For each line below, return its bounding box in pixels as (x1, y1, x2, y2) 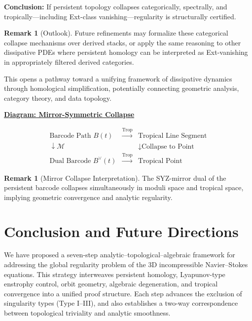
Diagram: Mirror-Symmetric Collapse (4, 109, 135, 120)
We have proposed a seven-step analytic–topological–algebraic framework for (4, 249, 235, 260)
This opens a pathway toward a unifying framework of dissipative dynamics (4, 73, 232, 83)
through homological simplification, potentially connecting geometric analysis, (4, 83, 239, 93)
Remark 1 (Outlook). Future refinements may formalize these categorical (4, 28, 228, 38)
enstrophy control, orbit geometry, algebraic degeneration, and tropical (4, 279, 218, 289)
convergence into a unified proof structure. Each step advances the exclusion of (4, 288, 242, 298)
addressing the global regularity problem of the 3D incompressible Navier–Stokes (4, 259, 248, 270)
